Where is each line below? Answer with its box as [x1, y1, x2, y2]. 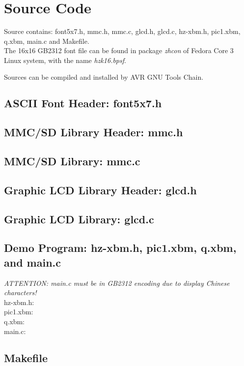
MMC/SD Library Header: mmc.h [4, 124, 183, 140]
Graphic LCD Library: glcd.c [4, 211, 154, 226]
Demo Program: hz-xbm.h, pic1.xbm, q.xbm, [4, 240, 237, 255]
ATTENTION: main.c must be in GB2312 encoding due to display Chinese [4, 277, 230, 288]
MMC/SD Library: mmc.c [4, 153, 140, 169]
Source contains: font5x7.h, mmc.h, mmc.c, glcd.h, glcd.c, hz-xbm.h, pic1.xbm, [4, 26, 241, 36]
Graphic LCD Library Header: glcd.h [4, 182, 197, 197]
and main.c [4, 254, 61, 270]
